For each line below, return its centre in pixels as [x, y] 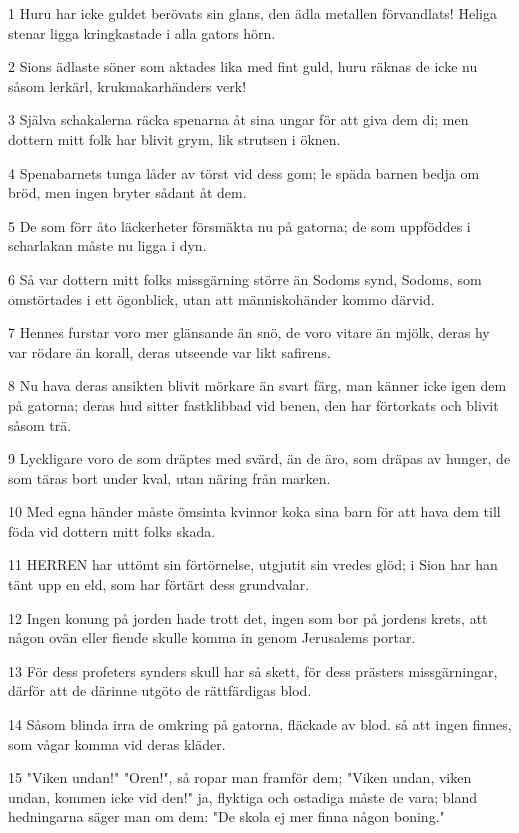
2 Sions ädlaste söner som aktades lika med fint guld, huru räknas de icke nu [243, 66]
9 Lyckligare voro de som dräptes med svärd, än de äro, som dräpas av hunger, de [259, 458]
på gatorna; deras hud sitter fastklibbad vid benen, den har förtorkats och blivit [253, 404]
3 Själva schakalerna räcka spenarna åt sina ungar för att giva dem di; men [238, 119]
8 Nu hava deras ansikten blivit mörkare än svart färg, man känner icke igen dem [257, 385]
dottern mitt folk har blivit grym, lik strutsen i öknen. [174, 138]
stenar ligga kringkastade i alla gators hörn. [142, 32]
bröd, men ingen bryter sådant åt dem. [127, 192]
